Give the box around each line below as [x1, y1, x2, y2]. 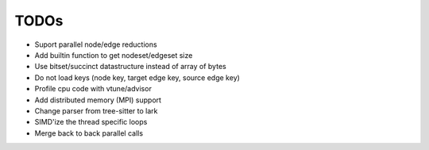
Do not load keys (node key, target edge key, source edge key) [34, 72, 240, 83]
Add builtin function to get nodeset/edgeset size [34, 50, 193, 60]
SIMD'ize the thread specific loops [34, 117, 148, 127]
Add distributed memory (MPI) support [34, 95, 162, 105]
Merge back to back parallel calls [34, 128, 143, 138]
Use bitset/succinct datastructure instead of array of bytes [34, 62, 226, 71]
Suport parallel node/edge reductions [34, 40, 158, 49]
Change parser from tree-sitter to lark [34, 106, 158, 115]
